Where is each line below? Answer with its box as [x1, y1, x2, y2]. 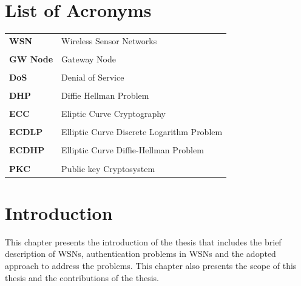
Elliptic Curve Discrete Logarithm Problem [61, 125, 223, 138]
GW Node [9, 52, 53, 65]
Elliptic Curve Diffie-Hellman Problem [61, 144, 204, 156]
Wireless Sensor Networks [61, 34, 157, 47]
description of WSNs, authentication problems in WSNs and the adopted [5, 247, 276, 260]
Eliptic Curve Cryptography [61, 107, 166, 120]
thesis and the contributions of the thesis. [5, 271, 159, 284]
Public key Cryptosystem [61, 162, 155, 175]
